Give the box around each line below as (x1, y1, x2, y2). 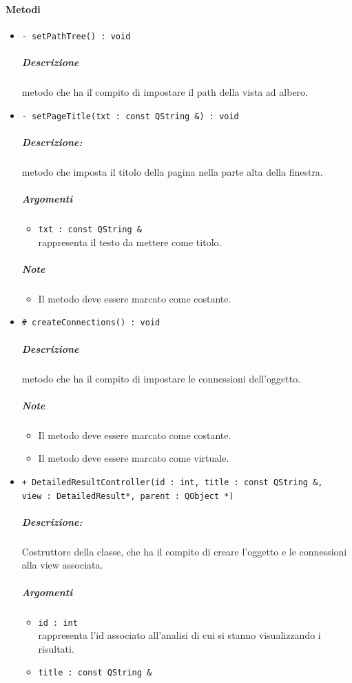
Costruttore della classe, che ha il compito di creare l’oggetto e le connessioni (21, 544, 347, 558)
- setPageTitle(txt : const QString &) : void (21, 111, 239, 121)
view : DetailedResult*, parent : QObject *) (21, 491, 234, 501)
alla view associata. (21, 558, 103, 572)
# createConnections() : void (21, 318, 161, 328)
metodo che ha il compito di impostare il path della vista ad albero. (21, 85, 308, 99)
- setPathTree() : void (21, 31, 131, 41)
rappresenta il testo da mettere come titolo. (38, 234, 222, 249)
